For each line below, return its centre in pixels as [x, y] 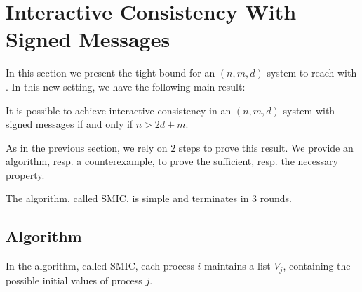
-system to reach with [310, 73]
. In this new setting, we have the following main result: [126, 86]
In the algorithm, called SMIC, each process [100, 266]
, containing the [317, 266]
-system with [307, 110]
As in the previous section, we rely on [87, 147]
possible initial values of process [74, 280]
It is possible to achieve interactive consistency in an [119, 110]
